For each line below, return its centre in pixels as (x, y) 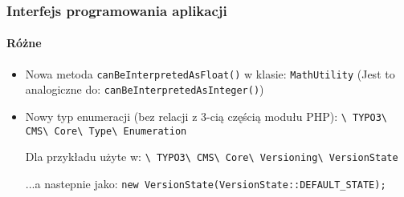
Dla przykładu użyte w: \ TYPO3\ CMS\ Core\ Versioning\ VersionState (212, 157)
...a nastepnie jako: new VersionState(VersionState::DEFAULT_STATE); (206, 183)
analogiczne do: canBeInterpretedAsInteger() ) (145, 89)
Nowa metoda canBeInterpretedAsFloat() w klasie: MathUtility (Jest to (210, 73)
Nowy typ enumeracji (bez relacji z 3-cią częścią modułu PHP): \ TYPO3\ (206, 116)
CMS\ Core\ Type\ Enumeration (106, 131)
